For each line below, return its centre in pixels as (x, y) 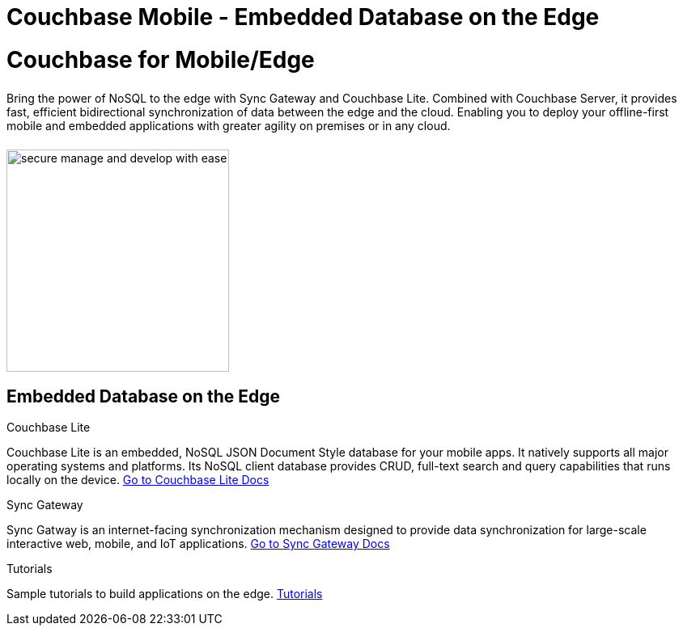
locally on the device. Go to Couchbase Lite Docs (138, 480)
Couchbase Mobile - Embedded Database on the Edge (303, 17)
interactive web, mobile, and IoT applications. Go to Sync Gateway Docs (198, 544)
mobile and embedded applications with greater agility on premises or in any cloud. (229, 125)
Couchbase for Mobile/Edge (161, 59)
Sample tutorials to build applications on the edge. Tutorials (165, 594)
